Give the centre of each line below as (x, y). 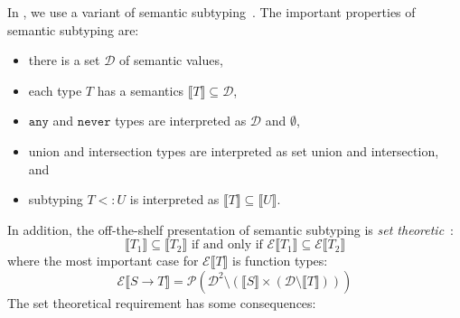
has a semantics (141, 90)
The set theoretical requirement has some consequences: (162, 302)
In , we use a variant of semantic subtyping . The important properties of (211, 12)
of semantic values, (171, 60)
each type (55, 90)
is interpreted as (174, 199)
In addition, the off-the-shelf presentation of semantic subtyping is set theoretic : (230, 229)
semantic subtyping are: (73, 29)
